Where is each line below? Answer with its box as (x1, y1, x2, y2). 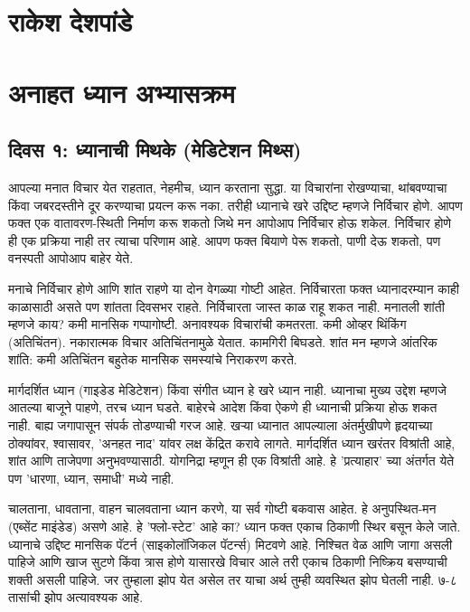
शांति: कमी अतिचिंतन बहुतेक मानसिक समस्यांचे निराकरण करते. (8, 350, 297, 369)
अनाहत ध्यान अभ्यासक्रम (8, 73, 235, 110)
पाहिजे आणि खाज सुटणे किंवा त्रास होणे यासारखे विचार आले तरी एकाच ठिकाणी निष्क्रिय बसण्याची (8, 552, 447, 571)
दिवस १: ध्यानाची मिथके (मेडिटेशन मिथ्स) (8, 136, 302, 164)
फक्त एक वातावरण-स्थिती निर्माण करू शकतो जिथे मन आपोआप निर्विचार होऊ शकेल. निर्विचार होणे (8, 213, 451, 232)
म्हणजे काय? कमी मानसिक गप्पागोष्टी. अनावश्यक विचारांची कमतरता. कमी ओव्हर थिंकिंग (8, 315, 407, 334)
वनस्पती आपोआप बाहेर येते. (8, 249, 134, 268)
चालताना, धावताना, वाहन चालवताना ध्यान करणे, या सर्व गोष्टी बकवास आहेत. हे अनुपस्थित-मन (8, 499, 437, 518)
